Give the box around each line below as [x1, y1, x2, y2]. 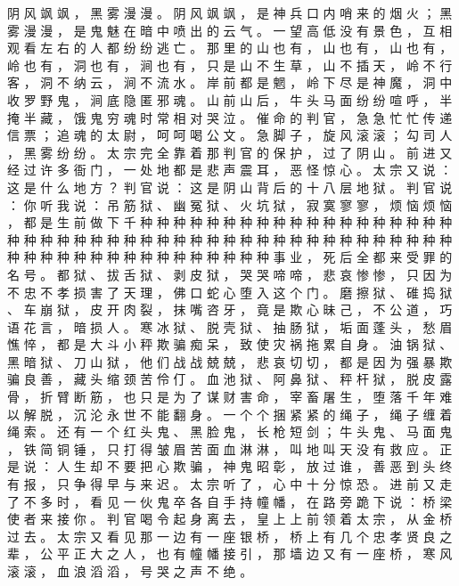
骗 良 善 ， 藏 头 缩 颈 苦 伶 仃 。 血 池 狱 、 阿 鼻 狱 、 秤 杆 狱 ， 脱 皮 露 [7, 370, 453, 388]
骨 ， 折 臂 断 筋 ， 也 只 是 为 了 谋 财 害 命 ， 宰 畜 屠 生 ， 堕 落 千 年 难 [7, 387, 453, 406]
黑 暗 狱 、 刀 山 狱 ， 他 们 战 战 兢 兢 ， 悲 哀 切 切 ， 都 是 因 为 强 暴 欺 [7, 352, 453, 370]
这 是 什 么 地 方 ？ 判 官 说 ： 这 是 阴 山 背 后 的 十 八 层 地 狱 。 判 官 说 [7, 177, 453, 196]
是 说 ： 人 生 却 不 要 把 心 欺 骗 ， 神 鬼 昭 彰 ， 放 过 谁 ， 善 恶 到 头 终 [7, 457, 453, 476]
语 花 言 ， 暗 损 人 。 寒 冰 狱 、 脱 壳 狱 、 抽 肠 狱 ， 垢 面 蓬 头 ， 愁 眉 [7, 317, 453, 336]
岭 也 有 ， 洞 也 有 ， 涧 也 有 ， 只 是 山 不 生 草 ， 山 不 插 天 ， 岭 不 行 [7, 55, 453, 74]
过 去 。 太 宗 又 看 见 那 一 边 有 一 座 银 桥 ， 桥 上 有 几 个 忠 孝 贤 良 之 [7, 526, 453, 545]
